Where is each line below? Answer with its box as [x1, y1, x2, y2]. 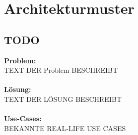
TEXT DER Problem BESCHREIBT [4, 65, 118, 75]
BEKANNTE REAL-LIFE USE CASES [4, 123, 126, 133]
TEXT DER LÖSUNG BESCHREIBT [4, 93, 122, 104]
